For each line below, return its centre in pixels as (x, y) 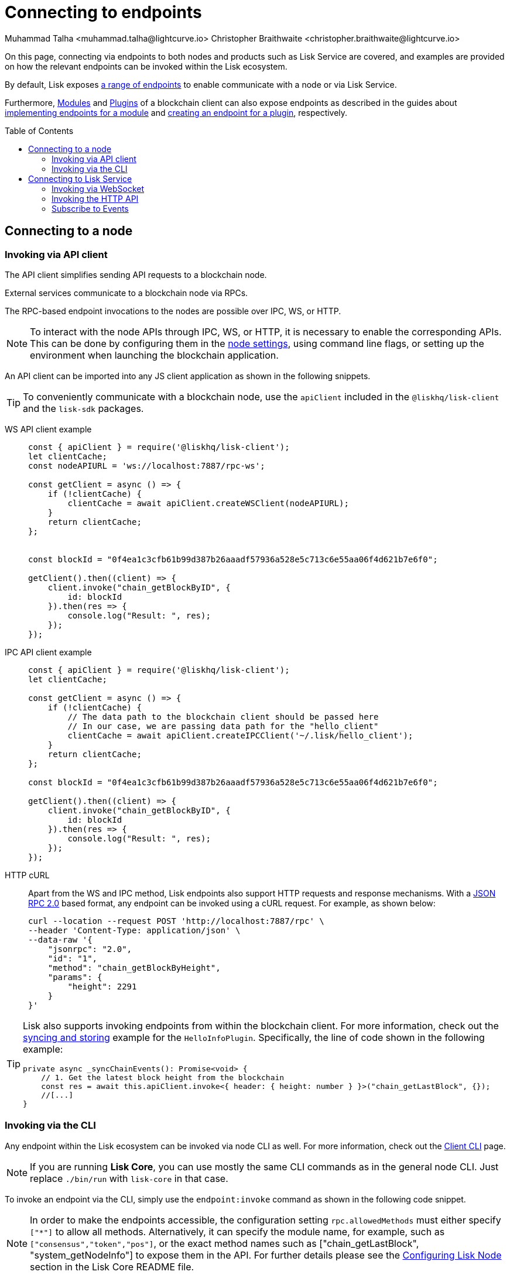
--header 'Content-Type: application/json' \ (134, 930)
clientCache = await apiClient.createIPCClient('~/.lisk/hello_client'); (240, 735)
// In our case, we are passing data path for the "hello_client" (223, 726)
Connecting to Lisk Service (80, 178)
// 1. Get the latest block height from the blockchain (163, 1077)
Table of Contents (39, 130)
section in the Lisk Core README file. (112, 1267)
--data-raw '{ (60, 939)
